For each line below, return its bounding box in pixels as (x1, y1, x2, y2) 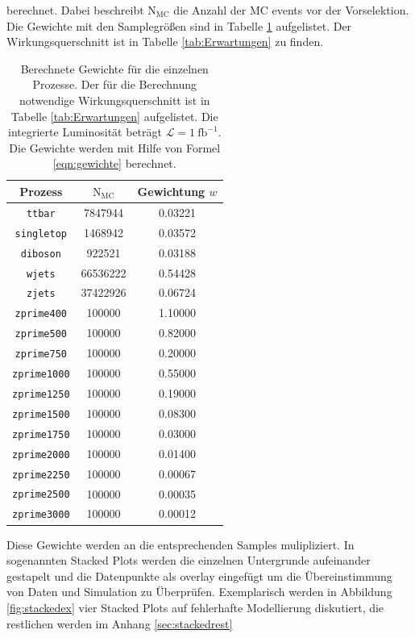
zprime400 (15, 308, 68, 320)
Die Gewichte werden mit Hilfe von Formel (9, 139, 221, 156)
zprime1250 (12, 388, 70, 400)
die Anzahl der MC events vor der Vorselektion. (173, 2, 409, 18)
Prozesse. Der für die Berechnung (32, 76, 197, 93)
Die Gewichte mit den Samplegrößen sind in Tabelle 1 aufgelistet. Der (6, 17, 352, 34)
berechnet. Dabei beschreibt (6, 2, 144, 18)
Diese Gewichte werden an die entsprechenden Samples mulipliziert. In (6, 536, 355, 553)
